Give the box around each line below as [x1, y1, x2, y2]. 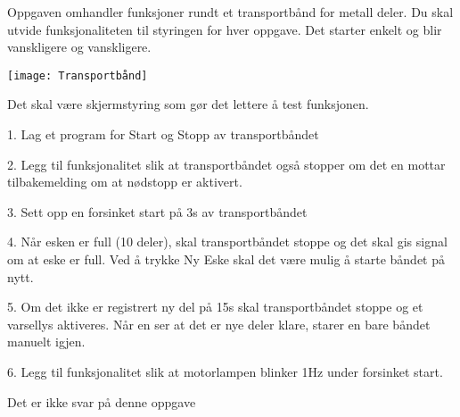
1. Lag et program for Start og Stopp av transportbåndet [7, 125, 319, 144]
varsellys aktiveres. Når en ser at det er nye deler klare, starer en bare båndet [7, 314, 431, 333]
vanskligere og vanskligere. [7, 38, 152, 56]
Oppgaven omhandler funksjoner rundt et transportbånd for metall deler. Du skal [7, 3, 454, 21]
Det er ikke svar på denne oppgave [7, 392, 196, 411]
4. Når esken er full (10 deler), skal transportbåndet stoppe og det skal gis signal [7, 232, 448, 251]
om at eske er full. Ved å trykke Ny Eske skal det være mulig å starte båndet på [7, 250, 445, 268]
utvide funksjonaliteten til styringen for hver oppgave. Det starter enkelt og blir [7, 20, 442, 38]
